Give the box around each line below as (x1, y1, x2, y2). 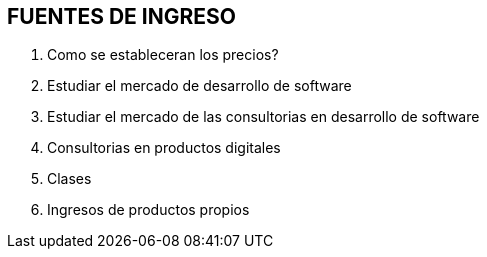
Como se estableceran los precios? (47, 46, 279, 64)
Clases (47, 170, 92, 188)
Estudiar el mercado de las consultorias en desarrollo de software (47, 108, 480, 126)
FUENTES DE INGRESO (7, 4, 236, 29)
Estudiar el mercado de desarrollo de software (47, 77, 352, 95)
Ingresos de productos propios (47, 201, 250, 219)
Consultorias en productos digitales (47, 139, 281, 157)
